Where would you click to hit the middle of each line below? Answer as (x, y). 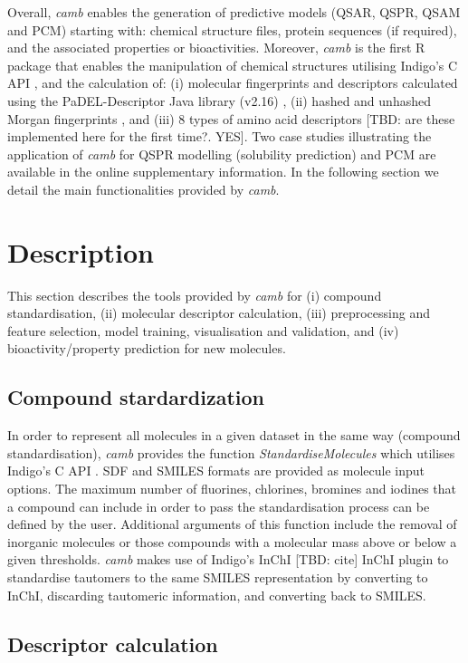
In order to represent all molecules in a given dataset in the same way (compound (234, 435)
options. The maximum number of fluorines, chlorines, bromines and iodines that (232, 489)
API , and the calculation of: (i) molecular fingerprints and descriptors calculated (233, 83)
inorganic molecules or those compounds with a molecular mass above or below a (232, 541)
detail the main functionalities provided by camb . (143, 189)
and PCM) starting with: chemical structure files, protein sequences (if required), (232, 29)
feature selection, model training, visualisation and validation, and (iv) (203, 330)
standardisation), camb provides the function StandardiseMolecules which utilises (231, 452)
